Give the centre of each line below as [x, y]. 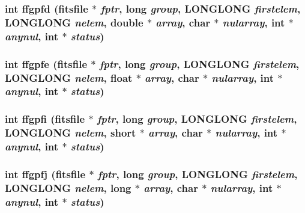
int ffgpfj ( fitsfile [45, 174]
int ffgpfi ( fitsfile [45, 119]
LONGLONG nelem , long [68, 187]
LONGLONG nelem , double [74, 22]
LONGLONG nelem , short [71, 133]
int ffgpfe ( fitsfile [46, 63]
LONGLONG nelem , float [69, 77]
